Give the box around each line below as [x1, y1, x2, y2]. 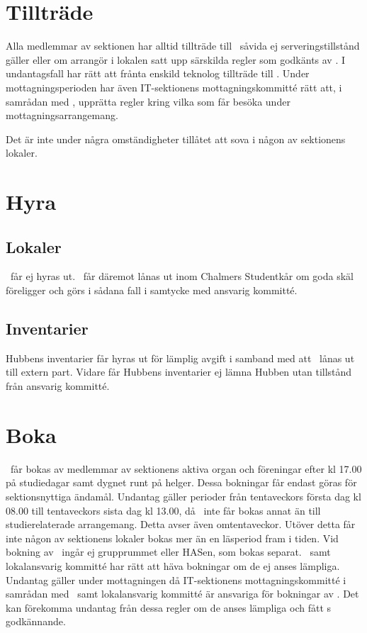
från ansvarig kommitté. [6, 379, 110, 393]
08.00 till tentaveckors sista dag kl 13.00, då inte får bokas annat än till [6, 503, 321, 517]
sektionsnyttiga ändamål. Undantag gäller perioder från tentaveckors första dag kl [6, 488, 361, 503]
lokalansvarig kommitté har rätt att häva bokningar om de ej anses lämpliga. [6, 558, 340, 573]
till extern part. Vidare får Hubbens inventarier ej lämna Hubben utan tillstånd [6, 364, 352, 379]
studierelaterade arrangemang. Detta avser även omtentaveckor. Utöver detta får [6, 517, 356, 532]
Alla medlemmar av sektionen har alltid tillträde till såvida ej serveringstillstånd [6, 38, 360, 53]
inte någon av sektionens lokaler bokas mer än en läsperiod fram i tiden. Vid [6, 530, 339, 545]
